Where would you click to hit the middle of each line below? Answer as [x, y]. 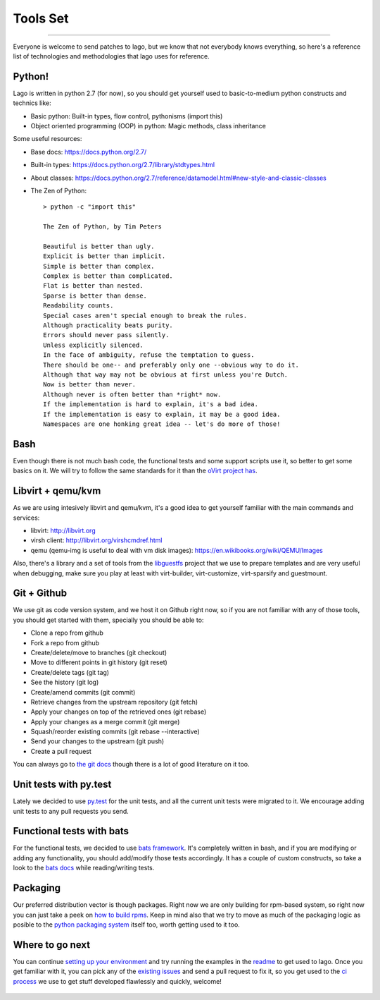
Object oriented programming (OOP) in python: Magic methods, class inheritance [148, 126]
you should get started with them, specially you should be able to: [108, 620]
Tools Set [41, 18]
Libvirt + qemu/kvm [57, 491]
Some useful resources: [47, 139]
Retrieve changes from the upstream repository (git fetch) [114, 702]
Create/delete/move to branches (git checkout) [99, 652]
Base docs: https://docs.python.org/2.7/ [89, 152]
